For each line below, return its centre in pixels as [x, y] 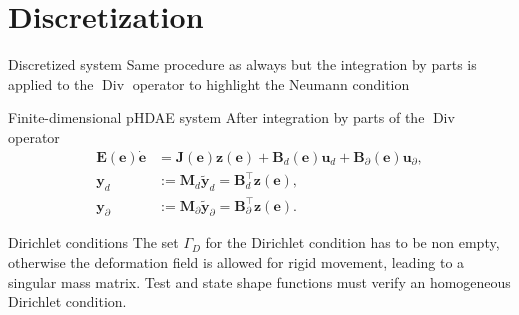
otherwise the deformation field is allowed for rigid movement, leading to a [236, 262]
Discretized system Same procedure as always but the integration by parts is [242, 64]
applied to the [51, 83]
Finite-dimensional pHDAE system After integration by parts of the [216, 117]
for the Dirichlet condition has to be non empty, [352, 242]
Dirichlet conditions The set [93, 242]
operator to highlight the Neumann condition [271, 83]
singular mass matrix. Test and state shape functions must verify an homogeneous [259, 281]
